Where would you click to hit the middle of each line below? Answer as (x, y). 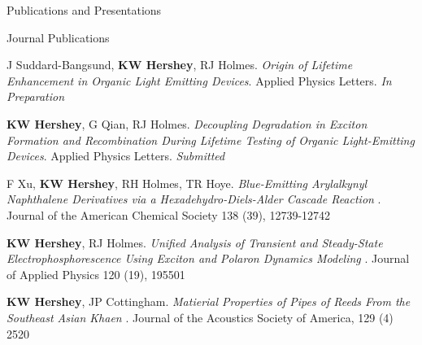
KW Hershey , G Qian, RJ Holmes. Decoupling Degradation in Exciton (187, 123)
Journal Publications (58, 37)
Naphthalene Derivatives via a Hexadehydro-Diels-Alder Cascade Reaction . (194, 199)
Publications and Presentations (84, 10)
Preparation (36, 96)
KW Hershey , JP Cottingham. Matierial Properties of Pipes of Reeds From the (209, 301)
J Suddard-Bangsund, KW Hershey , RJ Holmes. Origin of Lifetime (180, 65)
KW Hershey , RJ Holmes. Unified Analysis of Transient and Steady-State (195, 242)
